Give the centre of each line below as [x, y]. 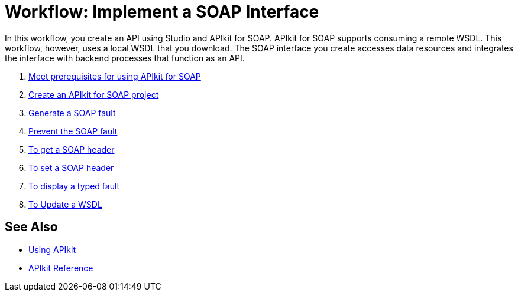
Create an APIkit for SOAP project [94, 94]
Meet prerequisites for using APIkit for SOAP [115, 76]
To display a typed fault [74, 186]
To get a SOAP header [72, 149]
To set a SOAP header [71, 167]
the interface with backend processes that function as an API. [125, 58]
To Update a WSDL [65, 204]
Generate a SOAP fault [72, 113]
